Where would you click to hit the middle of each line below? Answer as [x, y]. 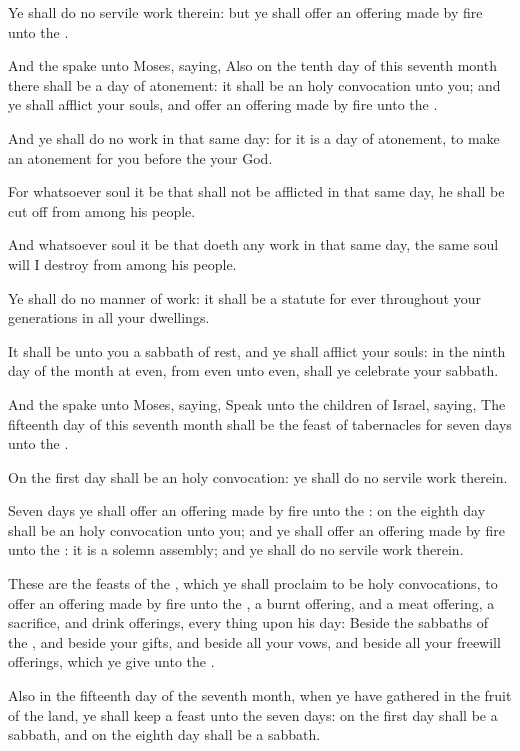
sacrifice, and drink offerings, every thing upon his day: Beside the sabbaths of [248, 622]
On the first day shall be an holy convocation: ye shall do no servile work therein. [258, 476]
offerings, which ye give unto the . [111, 661]
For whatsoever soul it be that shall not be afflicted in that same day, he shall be [256, 191]
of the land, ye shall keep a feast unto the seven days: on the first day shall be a [253, 714]
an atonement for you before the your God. [140, 157]
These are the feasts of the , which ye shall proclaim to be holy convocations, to [253, 583]
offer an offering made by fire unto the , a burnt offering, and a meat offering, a [251, 602]
